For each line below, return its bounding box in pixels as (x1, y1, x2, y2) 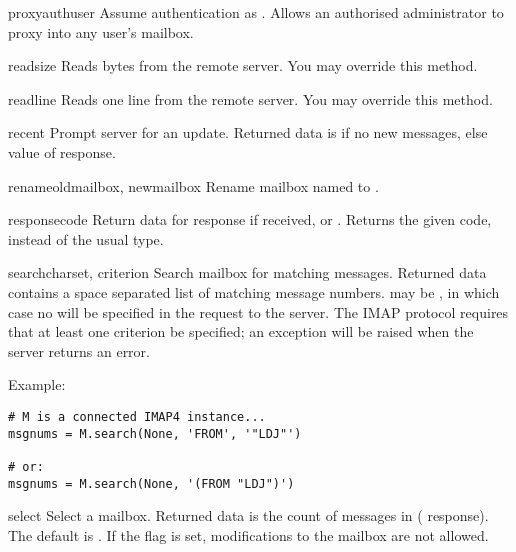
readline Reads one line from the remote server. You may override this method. (8, 88, 493, 109)
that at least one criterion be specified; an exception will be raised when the (8, 321, 474, 342)
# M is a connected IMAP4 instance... (8, 409, 266, 424)
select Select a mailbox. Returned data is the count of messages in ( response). (8, 505, 489, 526)
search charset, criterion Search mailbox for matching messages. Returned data (8, 262, 487, 283)
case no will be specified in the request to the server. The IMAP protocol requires (8, 301, 509, 322)
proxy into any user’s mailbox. (8, 21, 194, 42)
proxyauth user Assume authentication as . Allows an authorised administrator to (8, 2, 504, 22)
